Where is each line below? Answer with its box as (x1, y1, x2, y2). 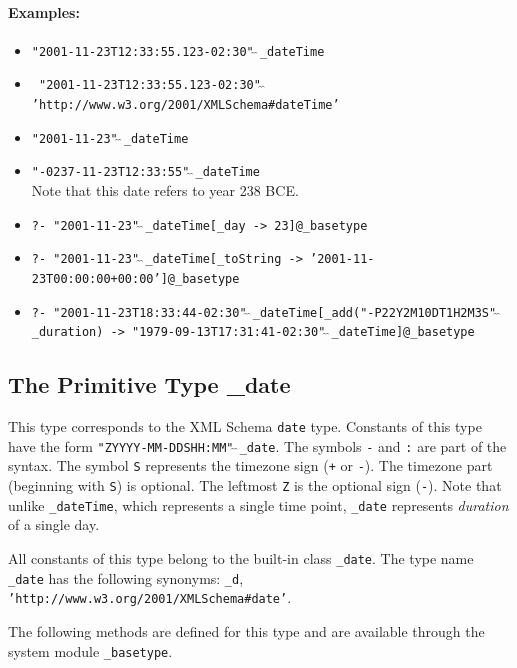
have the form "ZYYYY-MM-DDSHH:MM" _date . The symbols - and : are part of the (8, 435, 507, 456)
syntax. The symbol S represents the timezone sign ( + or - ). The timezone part (8, 455, 493, 476)
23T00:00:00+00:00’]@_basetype (31, 271, 240, 286)
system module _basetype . (8, 640, 173, 661)
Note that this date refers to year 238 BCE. (31, 180, 299, 201)
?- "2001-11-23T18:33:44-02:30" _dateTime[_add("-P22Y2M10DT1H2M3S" (31, 305, 497, 320)
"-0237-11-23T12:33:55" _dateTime (31, 165, 260, 180)
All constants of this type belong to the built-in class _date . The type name (8, 548, 474, 569)
